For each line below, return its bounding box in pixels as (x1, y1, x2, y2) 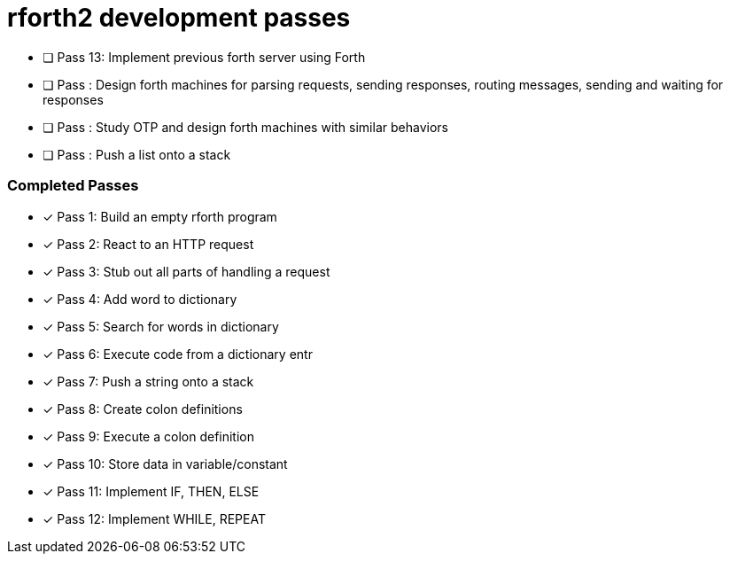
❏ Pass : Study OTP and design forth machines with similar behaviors (43, 119, 448, 135)
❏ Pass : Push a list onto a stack (43, 146, 231, 162)
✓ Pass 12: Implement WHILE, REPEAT (43, 510, 266, 526)
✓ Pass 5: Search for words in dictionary (43, 318, 279, 334)
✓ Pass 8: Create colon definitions (43, 401, 243, 417)
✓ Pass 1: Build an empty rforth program (43, 208, 277, 224)
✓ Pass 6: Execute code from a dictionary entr (43, 346, 313, 362)
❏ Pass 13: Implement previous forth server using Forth (43, 49, 366, 65)
